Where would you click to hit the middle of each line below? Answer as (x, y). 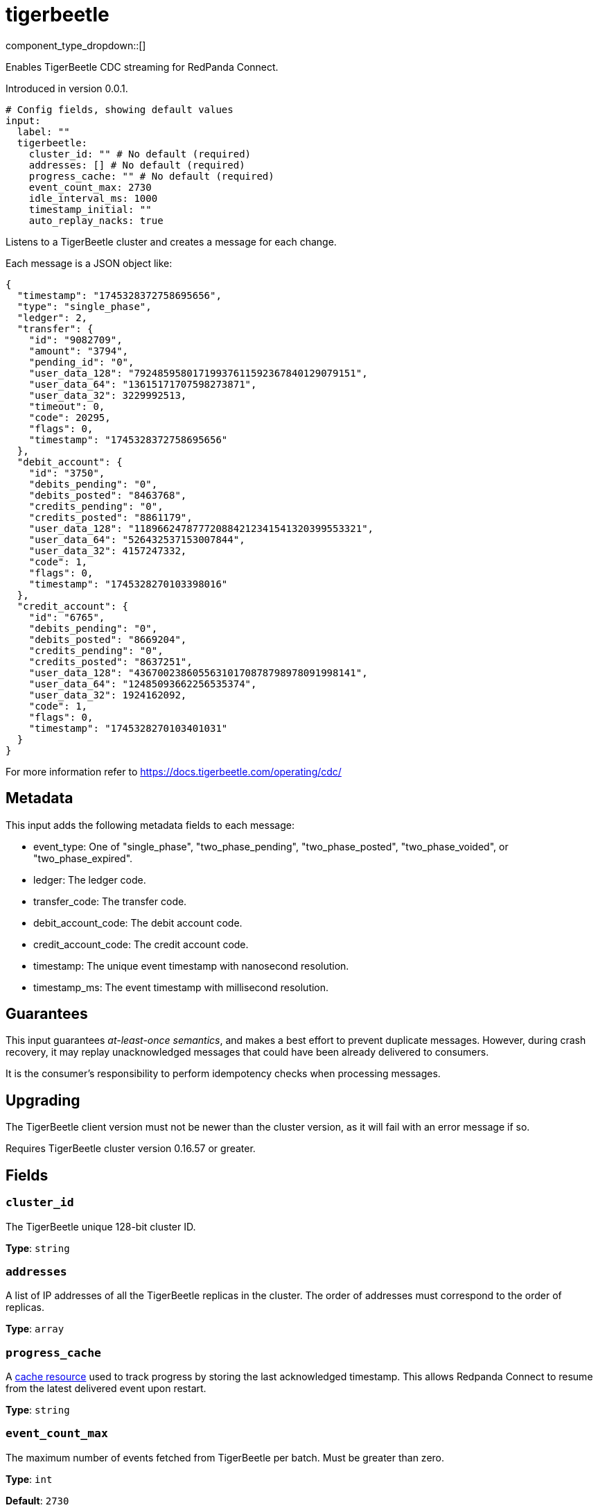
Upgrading (43, 1100)
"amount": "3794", (79, 351)
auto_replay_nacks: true (96, 220)
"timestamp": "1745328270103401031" (128, 728)
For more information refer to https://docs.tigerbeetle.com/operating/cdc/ (174, 771)
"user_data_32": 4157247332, (108, 550)
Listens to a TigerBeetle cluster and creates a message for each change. (171, 241)
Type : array (35, 1329)
